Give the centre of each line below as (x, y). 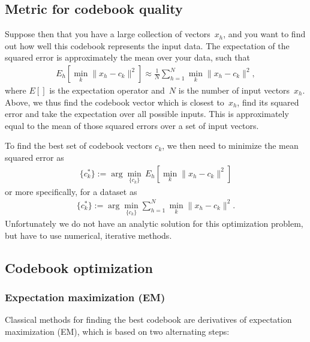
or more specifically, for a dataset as (71, 191)
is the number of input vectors (234, 90)
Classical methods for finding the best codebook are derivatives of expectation (148, 319)
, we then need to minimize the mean (230, 145)
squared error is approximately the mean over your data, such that (127, 57)
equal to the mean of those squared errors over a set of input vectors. (132, 125)
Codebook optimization (79, 267)
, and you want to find (264, 34)
